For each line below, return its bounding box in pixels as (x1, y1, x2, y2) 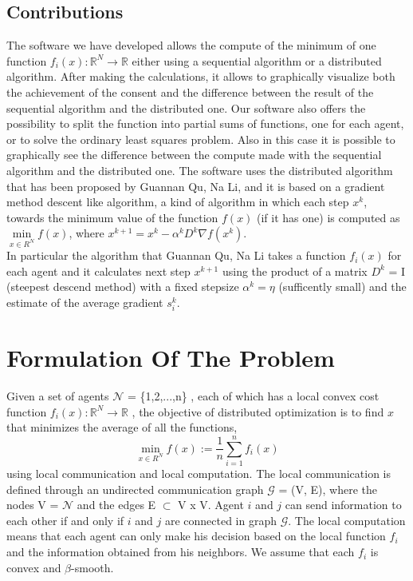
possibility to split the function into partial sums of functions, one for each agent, (6, 115, 404, 132)
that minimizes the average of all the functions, (6, 419, 238, 436)
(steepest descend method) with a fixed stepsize (6, 278, 239, 295)
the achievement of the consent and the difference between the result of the (6, 83, 374, 100)
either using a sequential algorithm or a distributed (132, 52, 382, 69)
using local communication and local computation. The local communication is (6, 465, 391, 482)
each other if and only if (6, 511, 124, 528)
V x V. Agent (178, 496, 244, 513)
